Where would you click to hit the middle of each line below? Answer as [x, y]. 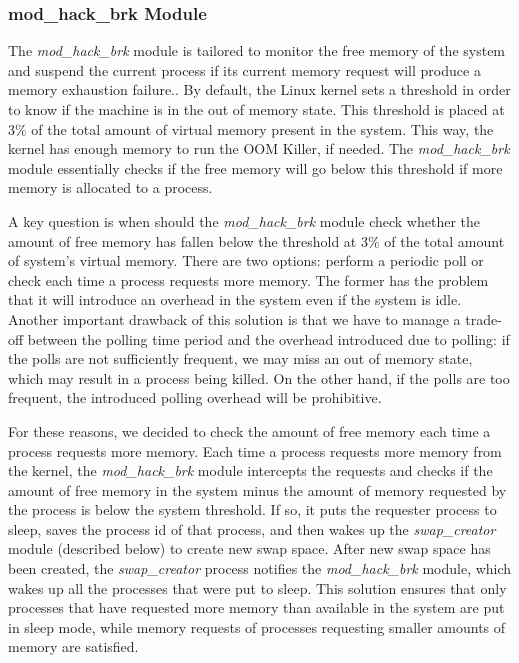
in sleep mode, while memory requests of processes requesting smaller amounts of [257, 626]
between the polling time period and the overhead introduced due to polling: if [268, 338]
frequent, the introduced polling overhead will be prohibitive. [195, 397]
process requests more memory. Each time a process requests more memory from [255, 450]
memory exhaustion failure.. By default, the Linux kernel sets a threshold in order [259, 89]
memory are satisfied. [73, 646]
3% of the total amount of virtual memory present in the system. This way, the [251, 128]
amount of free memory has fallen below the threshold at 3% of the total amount [256, 240]
